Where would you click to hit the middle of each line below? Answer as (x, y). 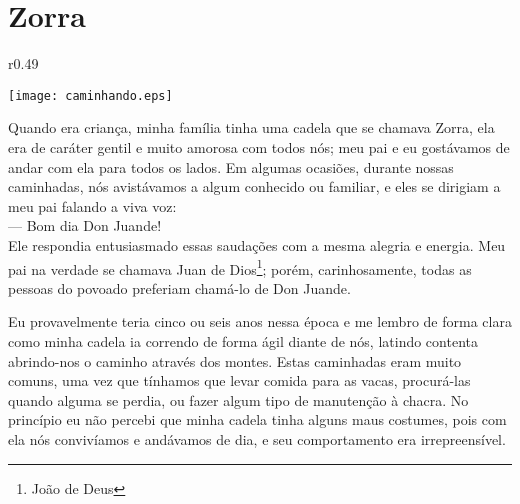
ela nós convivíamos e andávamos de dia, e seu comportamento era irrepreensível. (257, 438)
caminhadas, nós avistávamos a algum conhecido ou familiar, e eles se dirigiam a (254, 186)
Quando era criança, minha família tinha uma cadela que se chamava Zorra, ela (251, 127)
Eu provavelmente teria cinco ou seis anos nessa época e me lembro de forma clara (260, 321)
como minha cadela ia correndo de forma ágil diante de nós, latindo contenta (243, 340)
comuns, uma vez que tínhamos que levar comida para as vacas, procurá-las (239, 380)
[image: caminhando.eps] (90, 95)
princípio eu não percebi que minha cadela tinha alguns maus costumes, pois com (257, 419)
